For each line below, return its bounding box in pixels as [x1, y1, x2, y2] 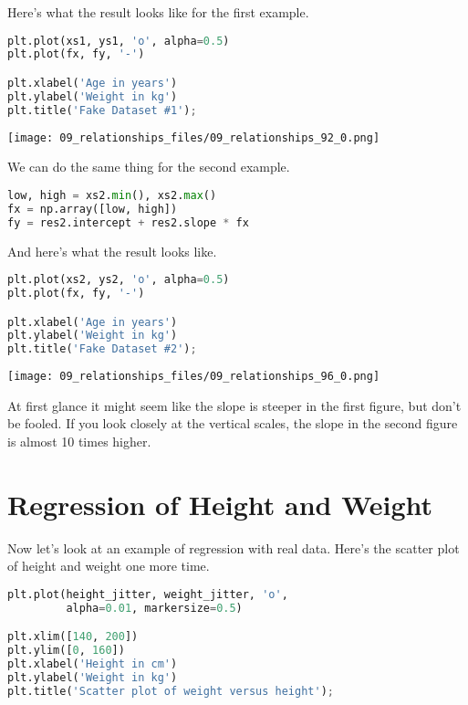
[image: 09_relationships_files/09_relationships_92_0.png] [7, 131, 380, 144]
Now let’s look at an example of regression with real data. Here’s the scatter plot [7, 538, 460, 557]
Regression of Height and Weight [7, 485, 433, 522]
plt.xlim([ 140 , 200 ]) [7, 630, 139, 644]
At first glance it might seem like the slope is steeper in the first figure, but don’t [7, 395, 462, 415]
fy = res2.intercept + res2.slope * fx [7, 216, 249, 229]
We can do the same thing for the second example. [7, 157, 290, 176]
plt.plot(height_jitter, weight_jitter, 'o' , [7, 587, 288, 601]
